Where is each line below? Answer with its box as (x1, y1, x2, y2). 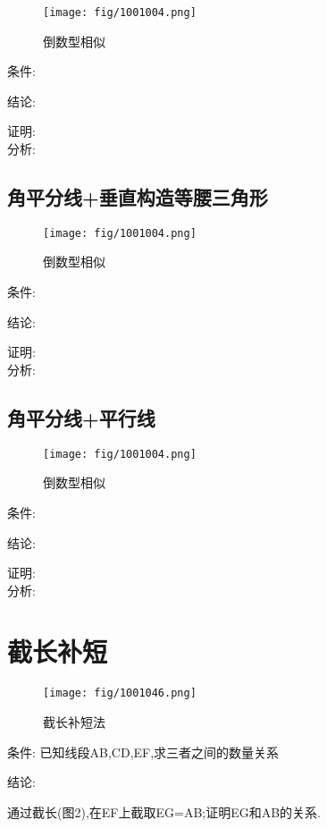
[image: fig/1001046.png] (43, 687, 197, 700)
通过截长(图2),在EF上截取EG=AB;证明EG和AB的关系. (7, 802, 322, 821)
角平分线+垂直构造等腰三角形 (7, 183, 268, 211)
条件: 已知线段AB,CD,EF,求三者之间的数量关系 (7, 742, 280, 761)
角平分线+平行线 (7, 403, 155, 431)
